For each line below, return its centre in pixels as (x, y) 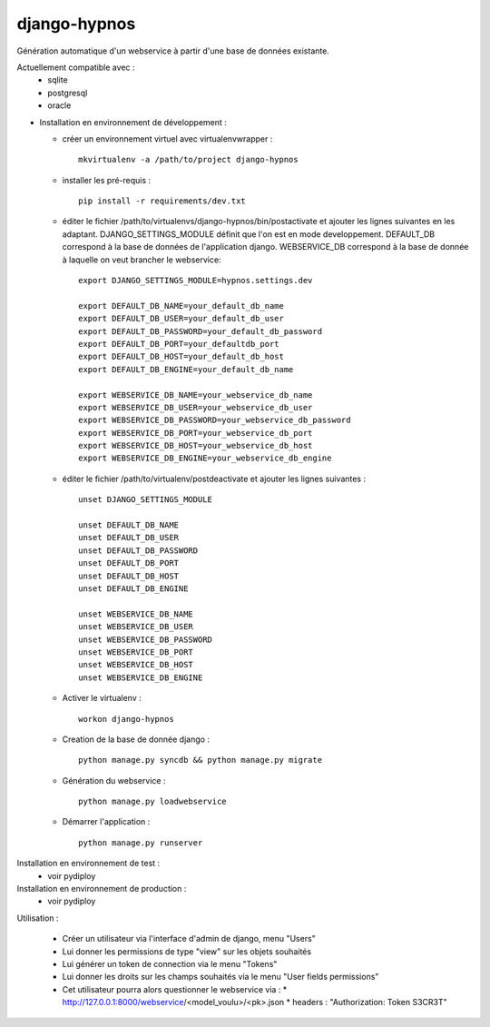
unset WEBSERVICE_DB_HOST (136, 665)
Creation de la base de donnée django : (136, 739)
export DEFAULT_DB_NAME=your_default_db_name (181, 306)
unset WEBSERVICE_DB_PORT (136, 652)
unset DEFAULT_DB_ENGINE (133, 589)
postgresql (68, 93)
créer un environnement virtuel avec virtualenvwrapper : (167, 138)
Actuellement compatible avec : (76, 67)
